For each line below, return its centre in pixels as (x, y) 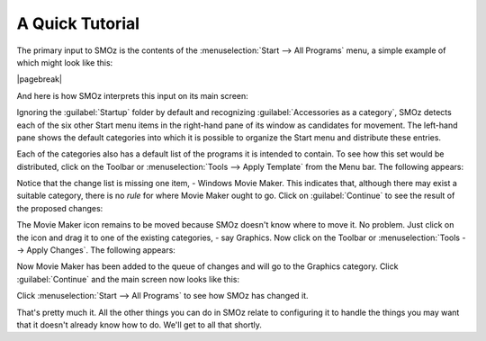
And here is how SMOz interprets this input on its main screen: (133, 95)
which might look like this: (65, 62)
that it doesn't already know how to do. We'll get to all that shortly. (139, 325)
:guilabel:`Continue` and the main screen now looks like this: (128, 279)
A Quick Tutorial (78, 23)
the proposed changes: (60, 208)
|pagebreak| (40, 79)
